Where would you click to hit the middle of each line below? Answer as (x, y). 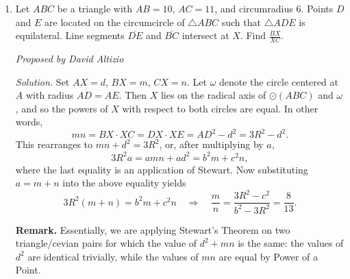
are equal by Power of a (268, 256)
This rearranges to (54, 144)
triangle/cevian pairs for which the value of (106, 243)
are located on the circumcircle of (115, 22)
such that (241, 22)
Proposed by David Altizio (70, 59)
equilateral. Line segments (70, 35)
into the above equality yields (124, 183)
